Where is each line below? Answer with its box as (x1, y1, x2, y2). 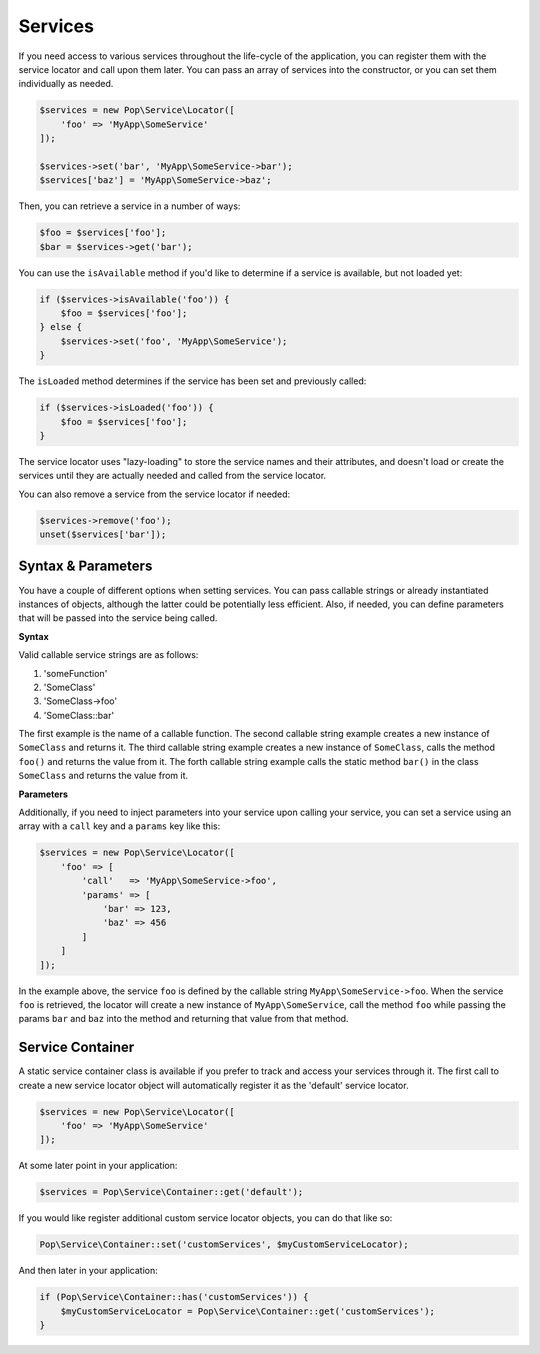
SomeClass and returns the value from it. (18, 770, 189, 782)
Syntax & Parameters (18, 558, 153, 575)
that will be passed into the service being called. (18, 612, 218, 624)
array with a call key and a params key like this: (18, 820, 221, 832)
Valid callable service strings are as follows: (18, 649, 199, 661)
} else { (39, 321, 83, 333)
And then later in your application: (18, 1265, 159, 1277)
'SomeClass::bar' (43, 709, 115, 721)
